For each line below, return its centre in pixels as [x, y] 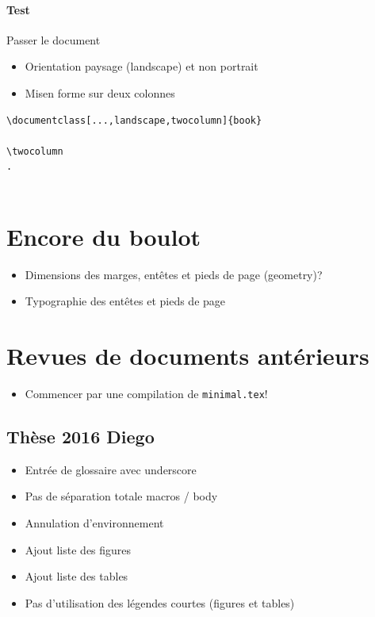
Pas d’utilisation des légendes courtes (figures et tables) [160, 602]
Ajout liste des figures [78, 549]
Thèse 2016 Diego [80, 437]
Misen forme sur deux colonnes [100, 92]
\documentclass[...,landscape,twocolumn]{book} [134, 120]
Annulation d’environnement [94, 523]
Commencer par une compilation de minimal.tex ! [146, 393]
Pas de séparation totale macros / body [121, 496]
